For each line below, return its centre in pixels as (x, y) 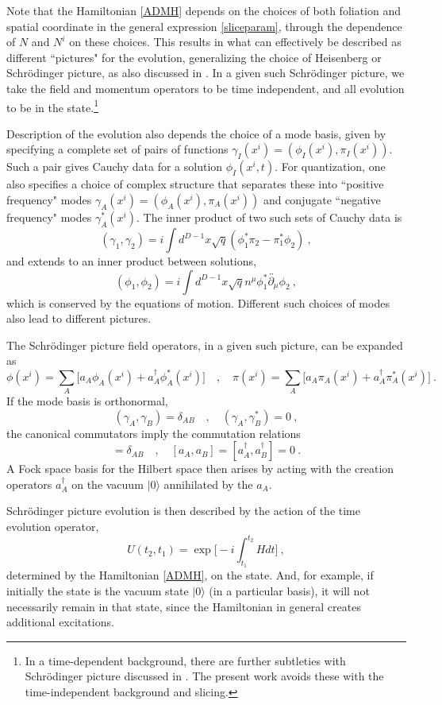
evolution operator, (53, 527)
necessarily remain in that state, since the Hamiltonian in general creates (184, 606)
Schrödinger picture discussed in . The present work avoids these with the (204, 676)
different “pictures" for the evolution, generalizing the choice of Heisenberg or (194, 57)
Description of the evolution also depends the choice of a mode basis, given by (196, 133)
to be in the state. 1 (52, 106)
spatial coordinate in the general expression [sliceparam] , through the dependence (204, 26)
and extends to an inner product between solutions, (131, 261)
